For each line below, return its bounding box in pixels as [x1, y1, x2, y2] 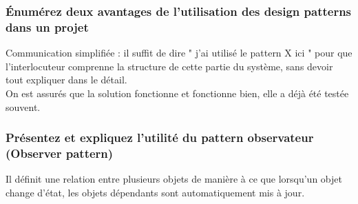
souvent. [6, 99, 41, 114]
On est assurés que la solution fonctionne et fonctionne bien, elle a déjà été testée [6, 85, 349, 100]
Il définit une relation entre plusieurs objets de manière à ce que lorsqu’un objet [6, 172, 342, 186]
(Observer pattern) [6, 144, 114, 161]
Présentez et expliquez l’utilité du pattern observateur [6, 129, 314, 146]
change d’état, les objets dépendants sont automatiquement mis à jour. [6, 185, 305, 199]
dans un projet [6, 18, 89, 35]
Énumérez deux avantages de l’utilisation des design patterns [6, 2, 352, 19]
